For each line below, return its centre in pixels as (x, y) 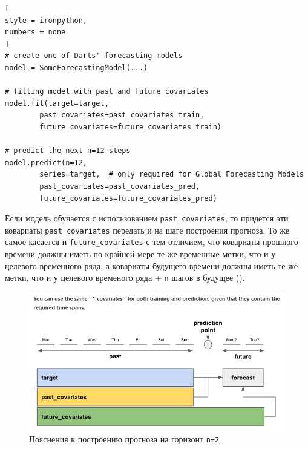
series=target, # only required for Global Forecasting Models (172, 175)
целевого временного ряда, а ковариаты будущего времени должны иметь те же (151, 265)
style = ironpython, (46, 20)
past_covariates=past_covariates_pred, (120, 186)
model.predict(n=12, (46, 162)
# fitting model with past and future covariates (107, 92)
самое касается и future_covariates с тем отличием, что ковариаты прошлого (152, 242)
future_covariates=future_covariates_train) (130, 127)
